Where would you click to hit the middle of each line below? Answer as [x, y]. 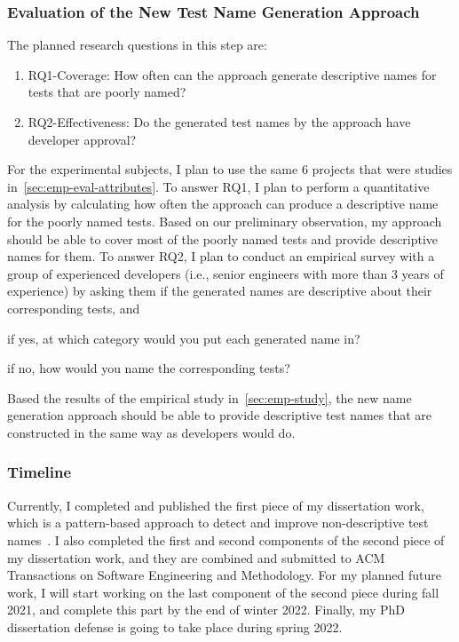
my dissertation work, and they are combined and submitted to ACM [196, 557]
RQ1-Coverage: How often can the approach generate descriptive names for [232, 74]
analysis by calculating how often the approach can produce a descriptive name [223, 204]
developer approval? [82, 139]
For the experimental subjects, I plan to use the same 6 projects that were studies [230, 169]
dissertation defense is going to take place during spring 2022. [175, 626]
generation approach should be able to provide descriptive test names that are [220, 415]
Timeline [40, 472]
